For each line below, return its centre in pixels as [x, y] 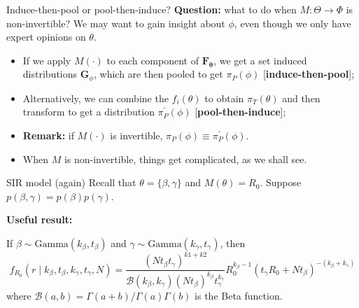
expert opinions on [46, 37]
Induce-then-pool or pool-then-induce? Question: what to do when [152, 9]
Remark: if [48, 135]
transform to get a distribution [89, 112]
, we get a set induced [260, 60]
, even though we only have [293, 23]
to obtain [224, 98]
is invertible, [136, 135]
